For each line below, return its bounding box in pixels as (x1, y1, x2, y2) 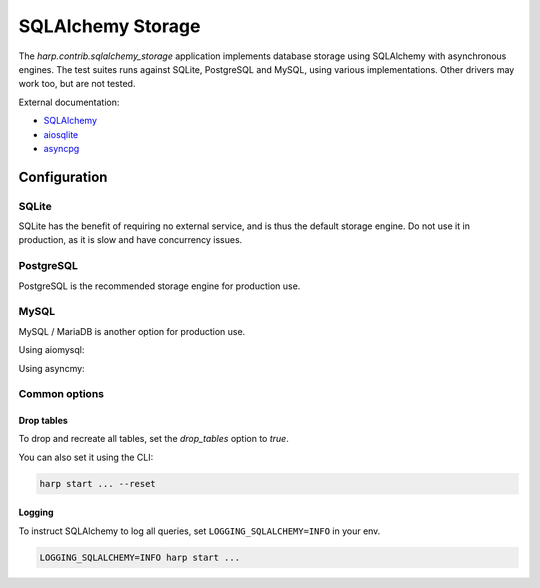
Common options (18, 387, 105, 401)
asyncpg (43, 142, 80, 154)
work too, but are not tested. (18, 78, 136, 90)
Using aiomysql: (18, 344, 85, 356)
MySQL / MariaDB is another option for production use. (18, 325, 246, 337)
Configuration (18, 168, 108, 185)
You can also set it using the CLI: (18, 451, 154, 463)
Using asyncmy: (18, 362, 85, 374)
